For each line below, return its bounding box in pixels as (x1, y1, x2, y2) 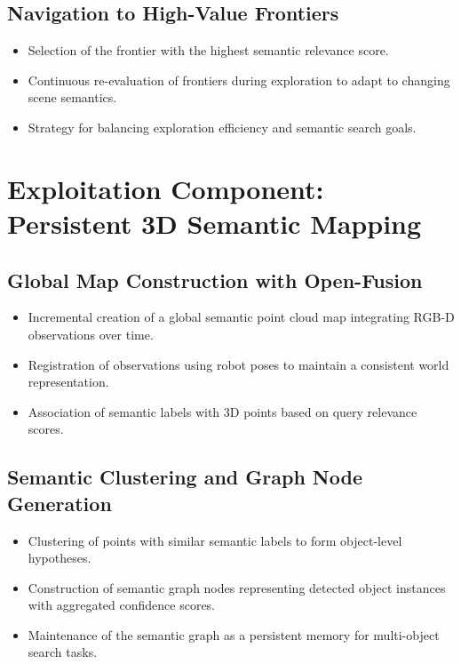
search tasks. (28, 643, 98, 661)
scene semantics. (28, 88, 117, 107)
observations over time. (28, 324, 154, 343)
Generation (7, 489, 112, 516)
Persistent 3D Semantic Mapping (7, 204, 422, 241)
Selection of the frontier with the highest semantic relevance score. (28, 41, 389, 60)
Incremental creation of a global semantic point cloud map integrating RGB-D (28, 308, 455, 326)
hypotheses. (28, 548, 91, 567)
